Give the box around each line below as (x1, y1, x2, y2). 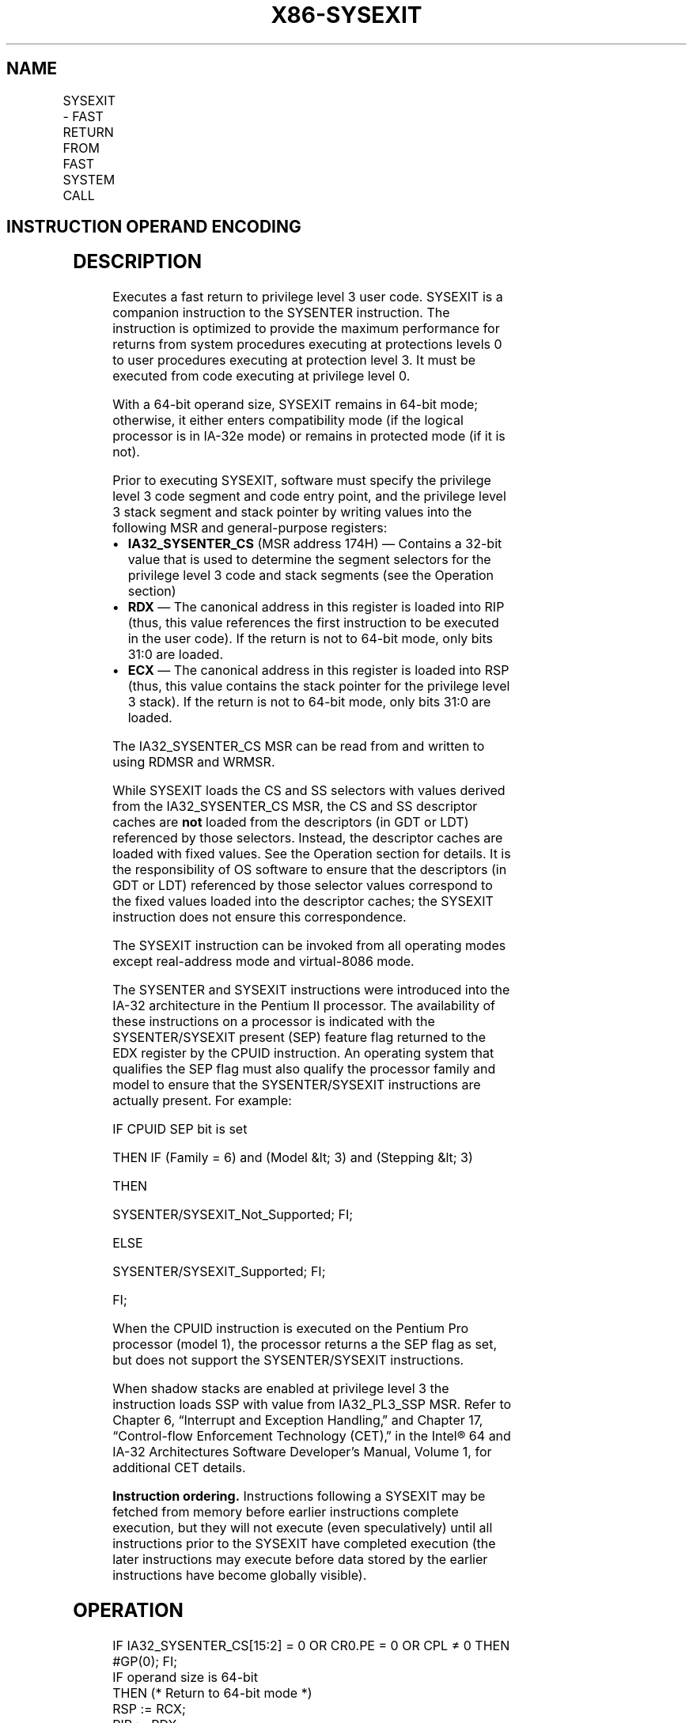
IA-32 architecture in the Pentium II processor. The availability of (112, 998, 495, 1014)
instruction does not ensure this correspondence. (112, 909, 407, 926)
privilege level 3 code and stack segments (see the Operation (127, 567, 494, 584)
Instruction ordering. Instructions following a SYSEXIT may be (112, 1488, 486, 1505)
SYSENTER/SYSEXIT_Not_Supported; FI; (112, 1206, 354, 1223)
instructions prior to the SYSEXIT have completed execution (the (112, 1536, 496, 1552)
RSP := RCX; (112, 1701, 186, 1717)
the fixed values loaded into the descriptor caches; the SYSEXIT (112, 893, 494, 910)
